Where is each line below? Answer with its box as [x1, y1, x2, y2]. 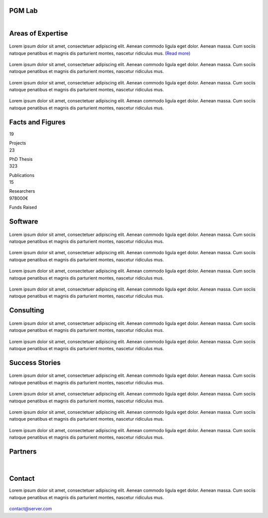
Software [9, 218, 38, 226]
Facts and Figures [9, 118, 66, 126]
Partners [9, 447, 37, 455]
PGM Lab [9, 6, 38, 15]
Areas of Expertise [9, 29, 68, 37]
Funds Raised [9, 204, 37, 211]
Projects [9, 140, 26, 146]
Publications [9, 172, 35, 178]
